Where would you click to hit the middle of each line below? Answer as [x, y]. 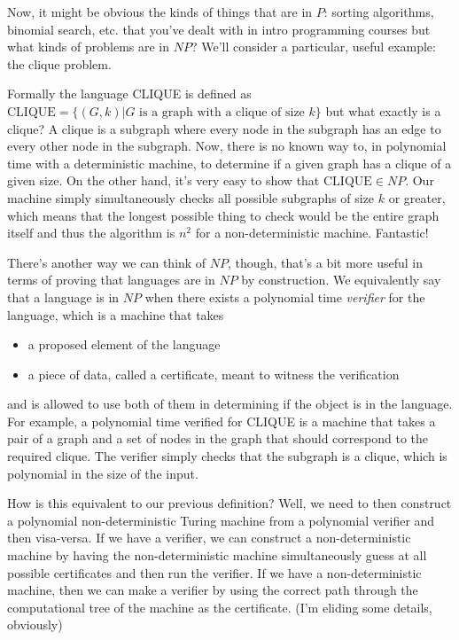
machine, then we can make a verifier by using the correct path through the [213, 590]
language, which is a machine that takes [116, 314]
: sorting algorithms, [379, 12]
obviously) [35, 624]
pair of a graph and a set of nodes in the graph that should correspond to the [218, 438]
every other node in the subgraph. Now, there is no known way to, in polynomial [227, 146]
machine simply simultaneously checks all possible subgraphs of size [191, 197]
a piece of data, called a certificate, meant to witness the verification [214, 374]
